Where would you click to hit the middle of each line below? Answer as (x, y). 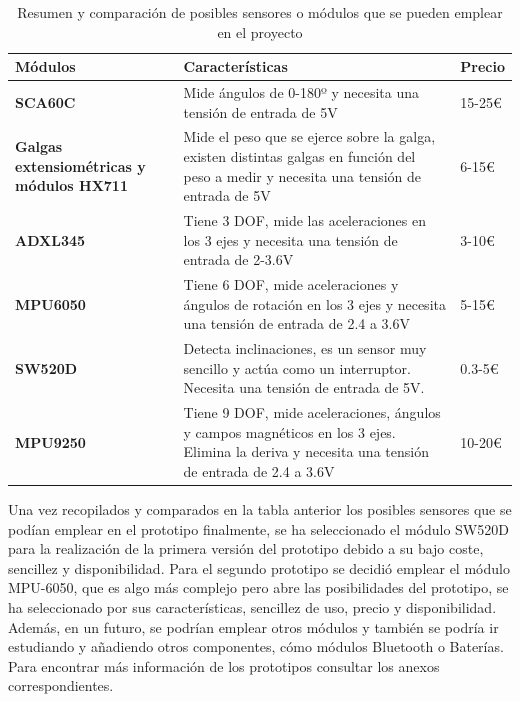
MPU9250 (50, 441)
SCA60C (45, 101)
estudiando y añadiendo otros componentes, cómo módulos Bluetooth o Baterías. (256, 646)
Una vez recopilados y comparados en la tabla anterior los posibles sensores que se (260, 509)
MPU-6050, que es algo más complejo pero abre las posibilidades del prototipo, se (258, 587)
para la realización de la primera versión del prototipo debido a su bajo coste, (246, 548)
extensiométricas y (80, 165)
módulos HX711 (71, 185)
